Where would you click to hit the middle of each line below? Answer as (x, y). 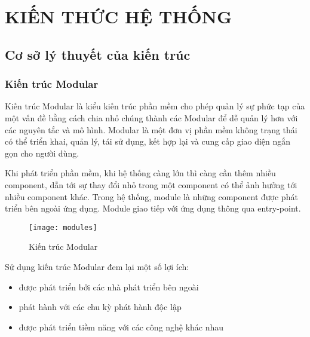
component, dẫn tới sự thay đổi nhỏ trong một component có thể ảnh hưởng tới (151, 184)
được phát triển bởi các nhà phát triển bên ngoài (109, 287)
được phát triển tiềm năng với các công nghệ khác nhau (121, 327)
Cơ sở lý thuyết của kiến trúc (98, 54)
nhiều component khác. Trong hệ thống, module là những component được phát (151, 196)
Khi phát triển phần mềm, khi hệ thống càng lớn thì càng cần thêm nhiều (140, 173)
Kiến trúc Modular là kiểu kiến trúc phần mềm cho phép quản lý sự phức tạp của (155, 106)
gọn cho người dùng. (42, 153)
